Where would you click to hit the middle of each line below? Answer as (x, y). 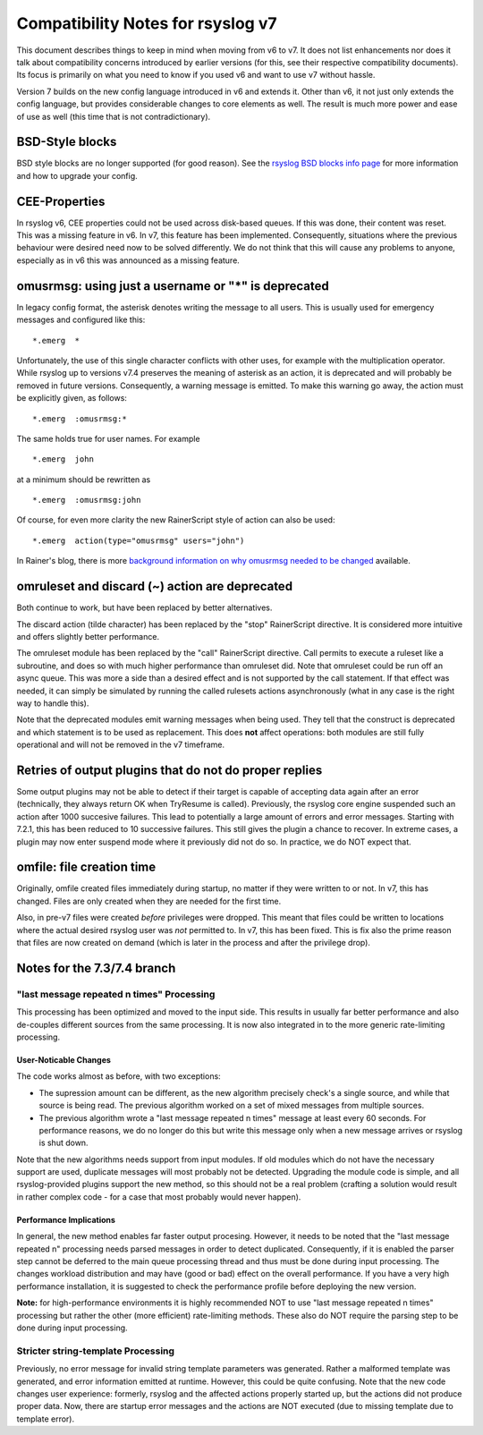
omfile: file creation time (86, 867)
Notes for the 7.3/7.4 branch (96, 968)
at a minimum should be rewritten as (84, 480)
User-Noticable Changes (64, 1059)
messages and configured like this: (81, 320)
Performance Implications (66, 1219)
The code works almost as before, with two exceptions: (119, 1076)
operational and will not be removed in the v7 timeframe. (121, 745)
